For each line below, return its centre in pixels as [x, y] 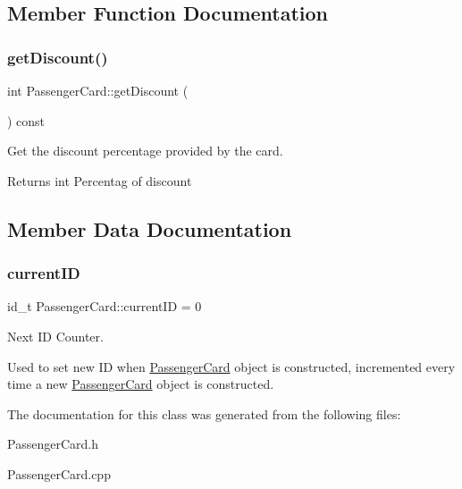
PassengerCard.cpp [59, 473]
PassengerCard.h [53, 444]
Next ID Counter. [55, 336]
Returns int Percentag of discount [100, 180]
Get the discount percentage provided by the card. [145, 151]
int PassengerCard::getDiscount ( [98, 90]
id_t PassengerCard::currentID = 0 [105, 306]
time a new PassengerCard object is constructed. [141, 384]
